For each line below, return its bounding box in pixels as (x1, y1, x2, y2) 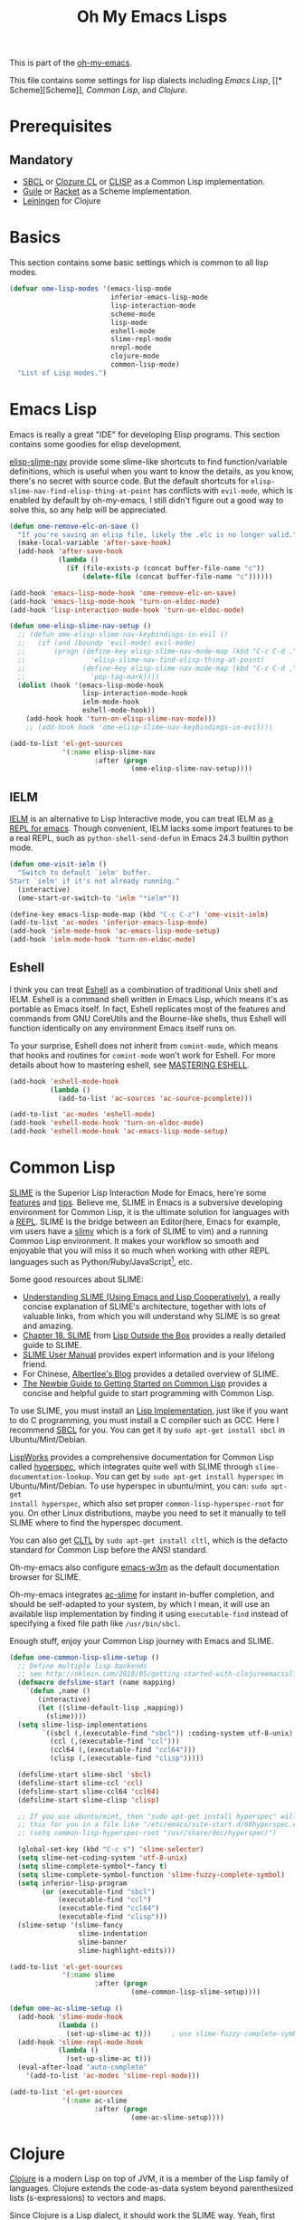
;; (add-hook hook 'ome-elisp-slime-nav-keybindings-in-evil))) (25, 722, 273, 732)
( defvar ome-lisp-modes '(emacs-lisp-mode (9, 284, 172, 293)
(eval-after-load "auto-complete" (17, 2062, 147, 2072)
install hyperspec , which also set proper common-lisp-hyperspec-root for (9, 1498, 284, 1508)
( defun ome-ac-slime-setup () (9, 2004, 124, 2014)
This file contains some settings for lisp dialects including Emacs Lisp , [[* (9, 75, 283, 86)
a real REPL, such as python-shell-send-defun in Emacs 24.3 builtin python (9, 833, 289, 844)
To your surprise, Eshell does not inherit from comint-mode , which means (9, 1039, 279, 1051)
